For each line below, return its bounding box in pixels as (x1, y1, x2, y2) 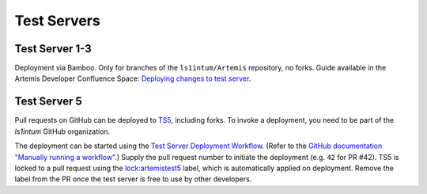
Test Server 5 (14, 95, 82, 108)
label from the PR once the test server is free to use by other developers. (14, 174, 252, 184)
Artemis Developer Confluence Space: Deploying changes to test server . (14, 74, 251, 83)
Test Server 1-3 (14, 42, 93, 55)
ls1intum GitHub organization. (14, 127, 111, 136)
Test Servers (14, 12, 100, 29)
